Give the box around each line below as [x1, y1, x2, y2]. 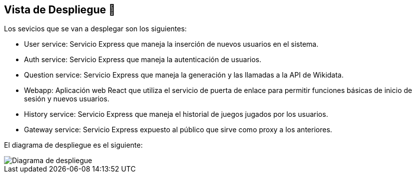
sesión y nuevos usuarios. [24, 94, 109, 103]
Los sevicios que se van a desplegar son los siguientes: [4, 24, 187, 33]
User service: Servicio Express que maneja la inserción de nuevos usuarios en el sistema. [24, 40, 319, 49]
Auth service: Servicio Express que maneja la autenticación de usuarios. [24, 55, 262, 64]
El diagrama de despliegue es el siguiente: [4, 141, 143, 150]
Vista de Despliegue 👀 [4, 3, 115, 16]
